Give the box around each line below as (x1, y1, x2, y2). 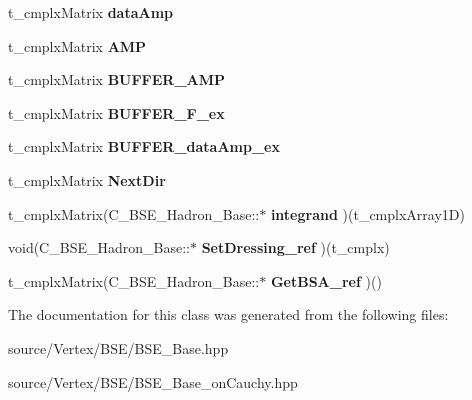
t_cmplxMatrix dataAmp (8, 2, 174, 22)
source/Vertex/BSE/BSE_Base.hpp (8, 337, 229, 358)
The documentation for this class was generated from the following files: (8, 304, 449, 325)
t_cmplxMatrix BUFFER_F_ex (8, 102, 225, 123)
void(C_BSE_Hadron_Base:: (8, 237, 190, 258)
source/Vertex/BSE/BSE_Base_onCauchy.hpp (8, 371, 298, 392)
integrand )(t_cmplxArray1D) (270, 203, 465, 224)
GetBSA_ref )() (270, 270, 382, 291)
